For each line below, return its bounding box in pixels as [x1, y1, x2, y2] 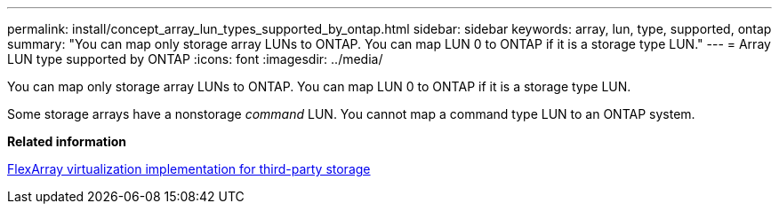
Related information [7, 134, 127, 149]
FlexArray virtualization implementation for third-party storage [7, 161, 371, 176]
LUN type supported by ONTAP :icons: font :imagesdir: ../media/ [7, 51, 383, 66]
